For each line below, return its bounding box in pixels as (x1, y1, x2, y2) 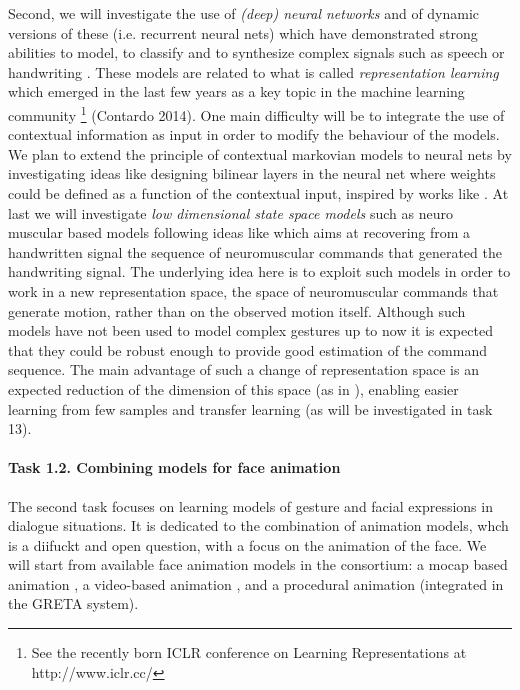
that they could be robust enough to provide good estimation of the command (8, 339, 487, 360)
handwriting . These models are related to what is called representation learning (8, 61, 499, 82)
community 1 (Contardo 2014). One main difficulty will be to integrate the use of (8, 101, 505, 125)
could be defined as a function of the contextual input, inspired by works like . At (8, 183, 509, 203)
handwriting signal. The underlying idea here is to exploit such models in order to (8, 261, 511, 282)
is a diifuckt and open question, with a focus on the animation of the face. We (8, 534, 487, 555)
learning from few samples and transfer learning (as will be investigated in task (8, 398, 493, 419)
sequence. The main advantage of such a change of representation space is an (8, 359, 479, 380)
